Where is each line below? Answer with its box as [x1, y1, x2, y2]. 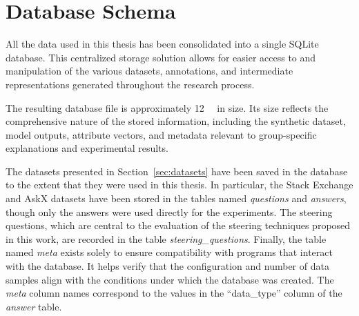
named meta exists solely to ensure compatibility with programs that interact [6, 245, 333, 259]
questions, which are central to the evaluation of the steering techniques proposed [6, 218, 351, 233]
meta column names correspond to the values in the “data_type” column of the [6, 286, 342, 300]
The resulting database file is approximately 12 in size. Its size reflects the [6, 100, 329, 115]
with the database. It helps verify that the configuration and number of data [6, 259, 329, 273]
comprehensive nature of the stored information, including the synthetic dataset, [6, 114, 346, 128]
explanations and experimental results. [6, 141, 168, 155]
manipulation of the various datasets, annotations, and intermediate [6, 63, 293, 78]
